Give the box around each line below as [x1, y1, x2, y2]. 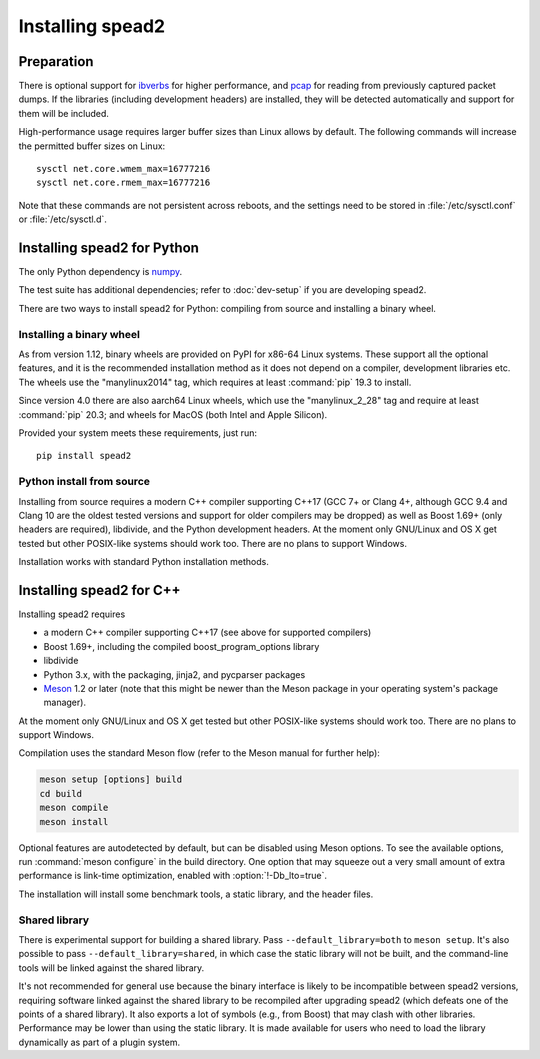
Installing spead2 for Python [18, 240, 200, 256]
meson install [39, 816, 109, 827]
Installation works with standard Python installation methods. [18, 556, 269, 568]
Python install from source [18, 475, 150, 489]
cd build [39, 788, 83, 799]
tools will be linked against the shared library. [18, 961, 205, 974]
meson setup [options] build [39, 774, 183, 785]
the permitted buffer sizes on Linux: [18, 140, 166, 152]
